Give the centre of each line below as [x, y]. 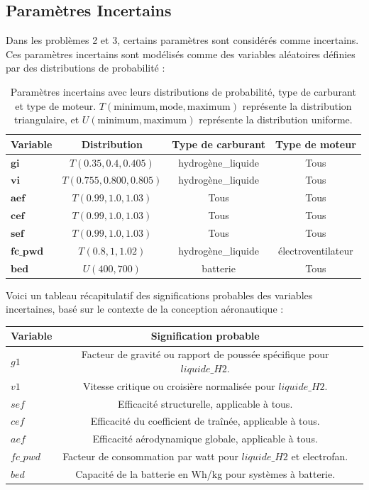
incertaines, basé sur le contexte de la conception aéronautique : [145, 309]
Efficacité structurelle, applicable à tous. [205, 403]
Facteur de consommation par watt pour [150, 456]
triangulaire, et [47, 119]
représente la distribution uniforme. [276, 119]
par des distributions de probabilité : [86, 68]
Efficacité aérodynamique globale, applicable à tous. [205, 439]
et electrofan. [320, 456]
